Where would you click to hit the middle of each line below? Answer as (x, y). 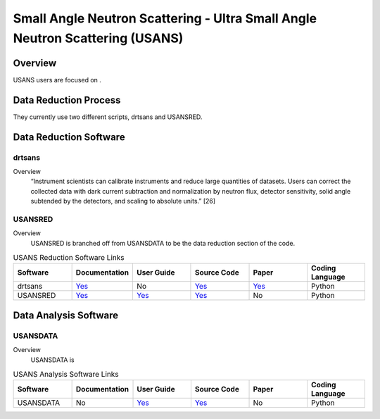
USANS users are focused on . (57, 80)
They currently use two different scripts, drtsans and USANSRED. (108, 117)
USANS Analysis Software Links (66, 375)
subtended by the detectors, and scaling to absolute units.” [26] (123, 201)
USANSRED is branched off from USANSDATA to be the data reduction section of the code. (163, 243)
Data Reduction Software (69, 137)
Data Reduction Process (67, 100)
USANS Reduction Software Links (69, 258)
